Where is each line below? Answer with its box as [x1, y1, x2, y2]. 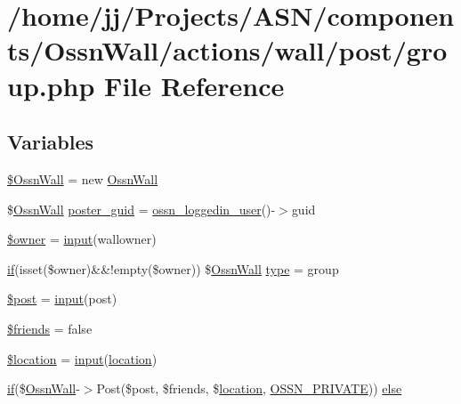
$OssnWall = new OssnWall [7, 169, 158, 188]
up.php [7, 67, 95, 103]
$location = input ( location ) [7, 349, 158, 368]
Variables [7, 128, 94, 156]
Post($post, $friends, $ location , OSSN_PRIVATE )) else [96, 379, 402, 398]
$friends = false [7, 319, 93, 337]
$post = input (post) [7, 289, 117, 308]
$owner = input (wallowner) [7, 230, 157, 248]
